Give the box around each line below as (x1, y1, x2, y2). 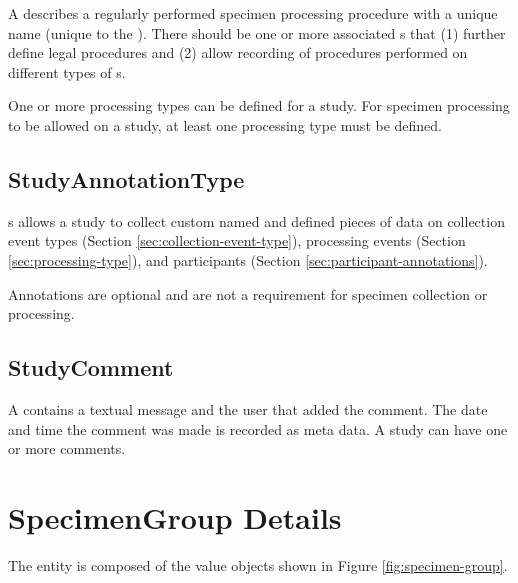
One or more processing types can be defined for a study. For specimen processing (8, 95, 510, 116)
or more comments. (8, 438, 126, 459)
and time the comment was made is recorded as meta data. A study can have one (8, 418, 508, 439)
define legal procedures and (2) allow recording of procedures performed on (8, 42, 468, 63)
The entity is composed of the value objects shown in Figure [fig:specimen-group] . (8, 554, 508, 575)
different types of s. (8, 61, 126, 82)
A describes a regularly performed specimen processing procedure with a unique (8, 3, 498, 23)
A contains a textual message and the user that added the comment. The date (8, 398, 488, 419)
